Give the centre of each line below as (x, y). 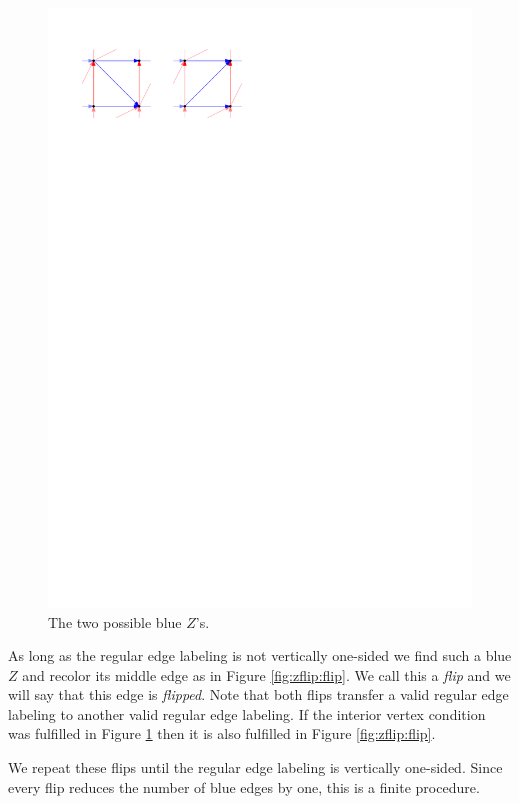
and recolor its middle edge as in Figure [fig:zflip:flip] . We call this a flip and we (266, 674)
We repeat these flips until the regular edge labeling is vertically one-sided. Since (255, 767)
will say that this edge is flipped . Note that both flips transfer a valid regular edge (258, 694)
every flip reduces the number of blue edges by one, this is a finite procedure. (244, 786)
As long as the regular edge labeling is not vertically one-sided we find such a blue (260, 655)
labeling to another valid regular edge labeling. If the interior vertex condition (247, 713)
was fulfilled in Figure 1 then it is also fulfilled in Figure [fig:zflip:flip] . (222, 733)
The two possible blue (115, 621)
